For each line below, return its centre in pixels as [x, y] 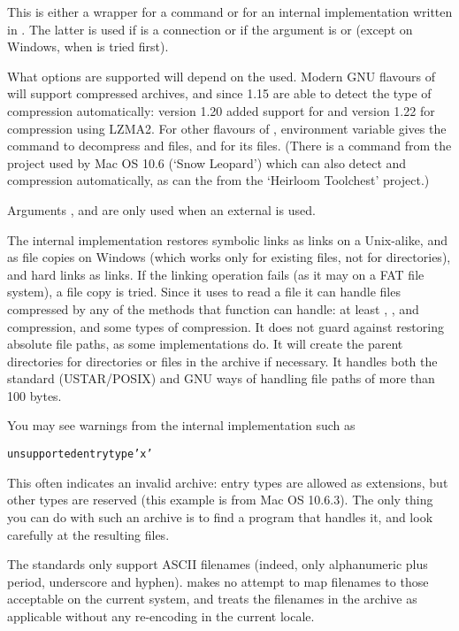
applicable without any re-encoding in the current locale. [161, 616]
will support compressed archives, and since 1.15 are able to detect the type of [219, 93]
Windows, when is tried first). [88, 46]
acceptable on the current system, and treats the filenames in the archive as [212, 599]
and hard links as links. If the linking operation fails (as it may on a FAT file [216, 274]
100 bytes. [34, 395]
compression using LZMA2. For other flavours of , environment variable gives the [227, 128]
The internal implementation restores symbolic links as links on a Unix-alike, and [227, 239]
